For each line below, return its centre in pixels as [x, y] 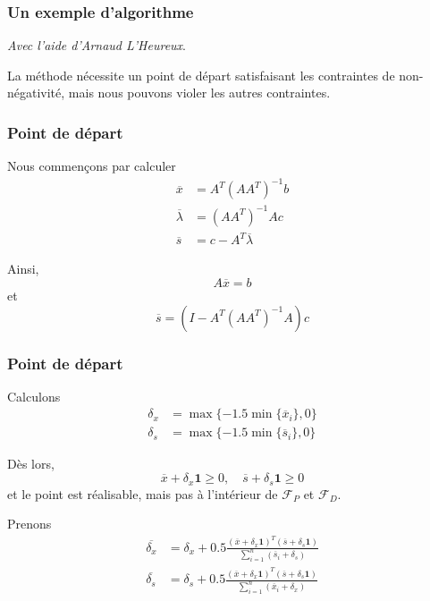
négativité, [36, 93]
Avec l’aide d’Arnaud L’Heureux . [97, 45]
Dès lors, [31, 464]
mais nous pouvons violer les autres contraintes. [199, 93]
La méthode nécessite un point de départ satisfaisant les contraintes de [201, 75]
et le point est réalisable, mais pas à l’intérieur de [143, 493]
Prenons [30, 524]
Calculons [34, 396]
